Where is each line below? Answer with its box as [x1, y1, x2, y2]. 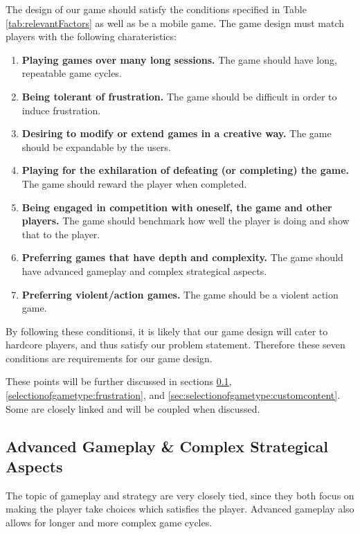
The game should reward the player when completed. [21, 176, 247, 190]
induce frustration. [21, 103, 101, 117]
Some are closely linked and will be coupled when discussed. [6, 401, 260, 416]
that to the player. [21, 226, 100, 241]
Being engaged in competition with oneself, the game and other [21, 199, 332, 214]
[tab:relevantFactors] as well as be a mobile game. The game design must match [6, 15, 345, 30]
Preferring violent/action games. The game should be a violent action [21, 287, 339, 301]
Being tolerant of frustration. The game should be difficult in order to [21, 89, 337, 103]
